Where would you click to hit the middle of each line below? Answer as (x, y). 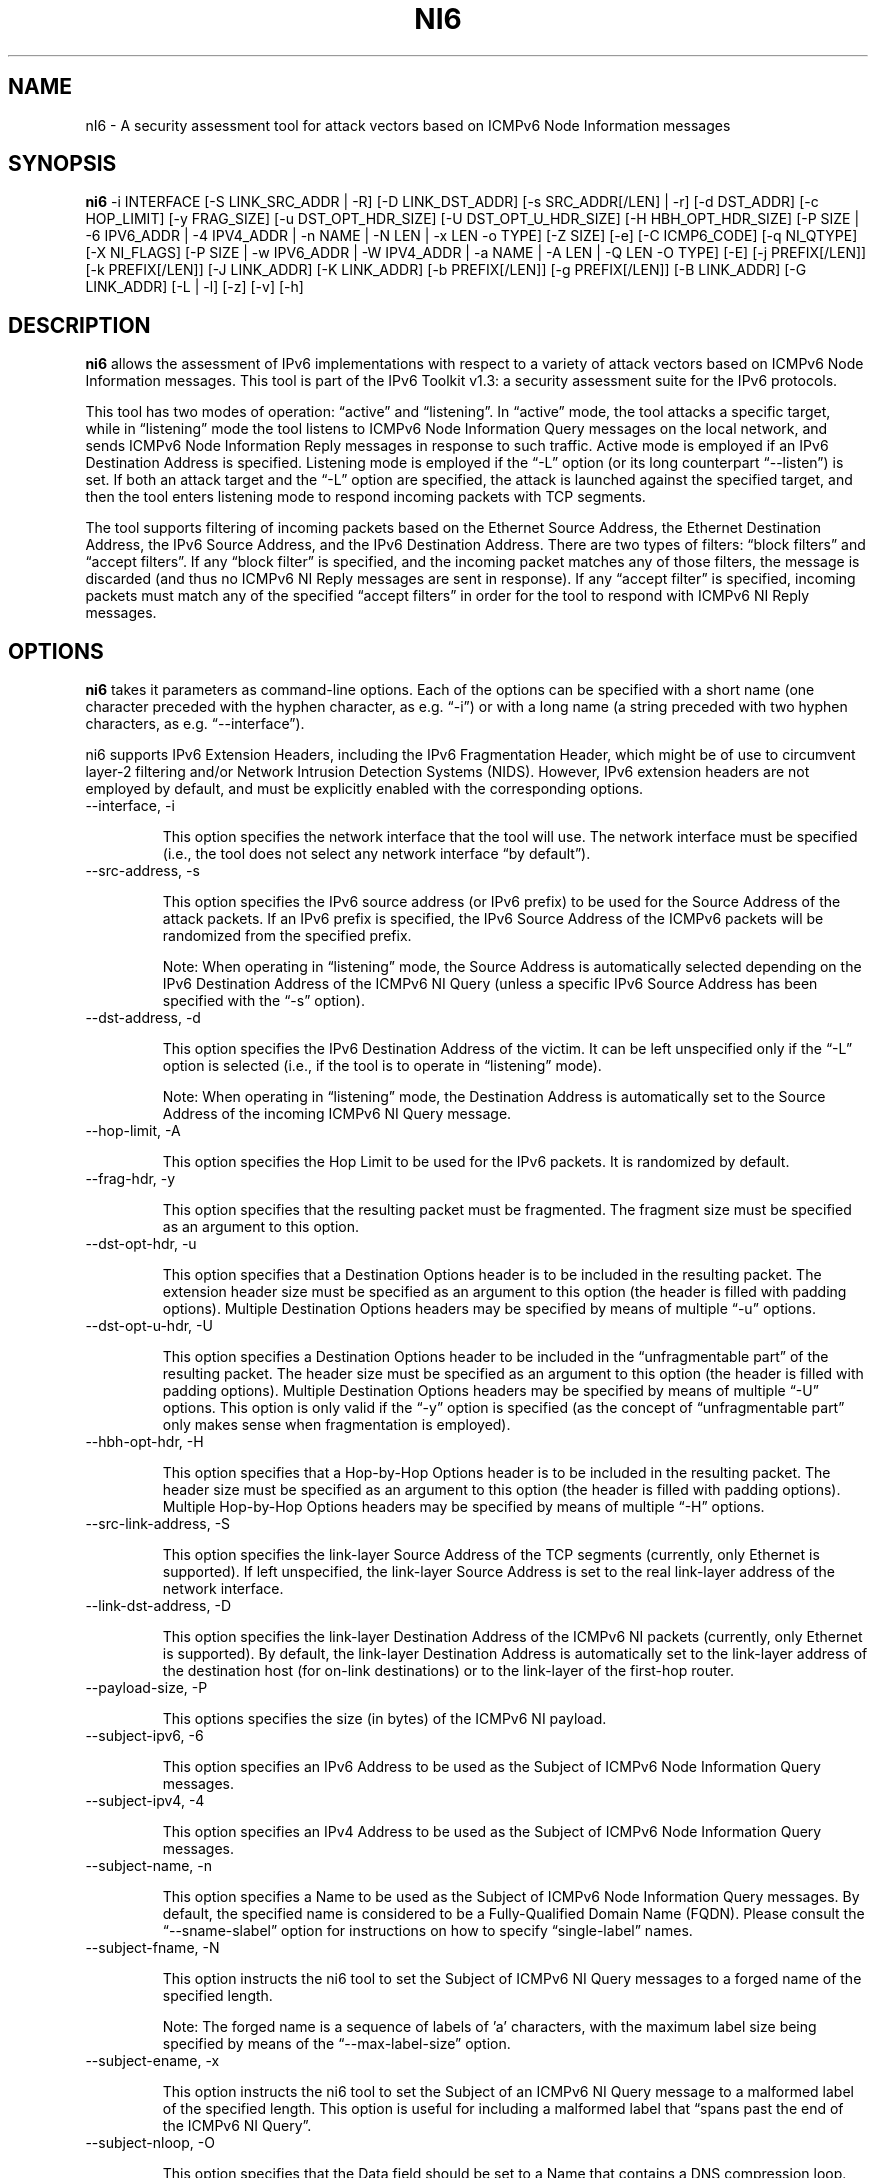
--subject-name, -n (149, 1866)
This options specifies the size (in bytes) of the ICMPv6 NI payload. (384, 1719)
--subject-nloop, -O (150, 2143)
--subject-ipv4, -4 (145, 1801)
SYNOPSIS (62, 164)
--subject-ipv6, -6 (144, 1736)
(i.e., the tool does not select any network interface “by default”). (376, 854)
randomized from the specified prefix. (287, 936)
